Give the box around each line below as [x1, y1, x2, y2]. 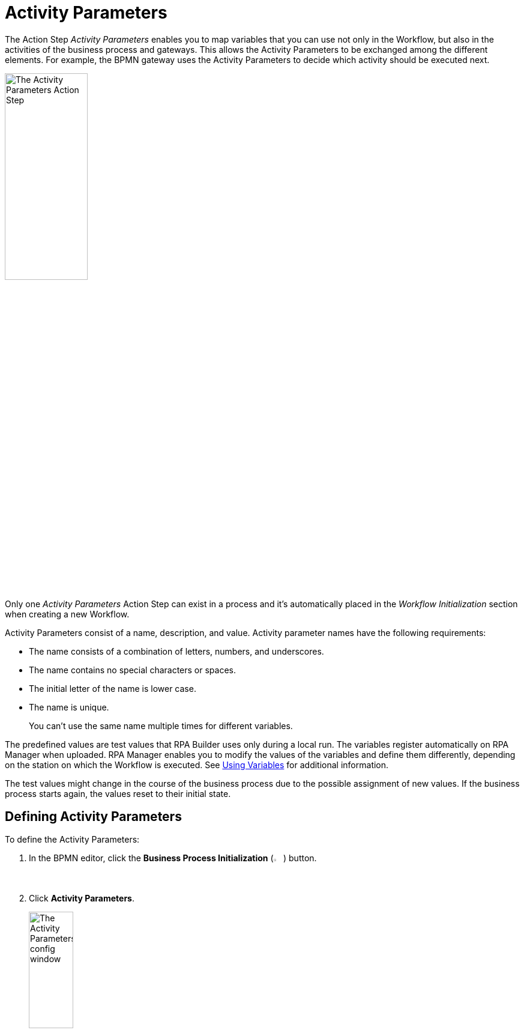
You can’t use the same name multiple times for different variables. [29, 720, 293, 731]
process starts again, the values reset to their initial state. [5, 788, 231, 799]
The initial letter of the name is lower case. [29, 683, 196, 694]
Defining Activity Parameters [5, 808, 182, 824]
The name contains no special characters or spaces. [29, 664, 236, 675]
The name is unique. [29, 701, 109, 712]
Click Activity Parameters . [29, 893, 134, 904]
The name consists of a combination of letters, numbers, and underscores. [29, 646, 324, 656]
